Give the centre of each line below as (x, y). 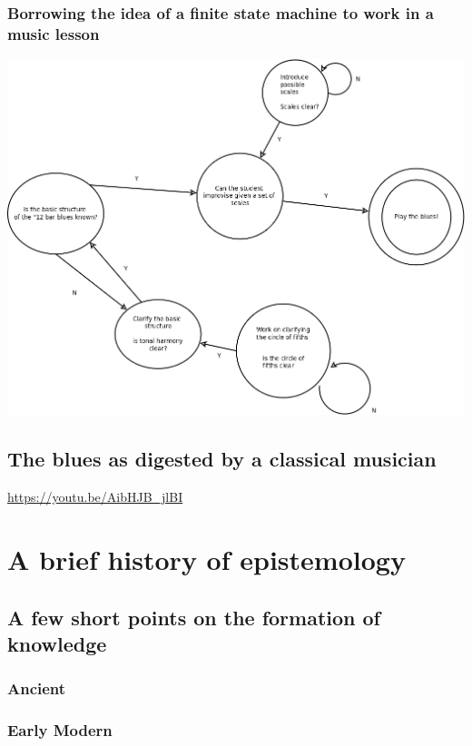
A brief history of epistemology (206, 559)
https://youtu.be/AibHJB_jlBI (95, 497)
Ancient (37, 688)
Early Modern (60, 730)
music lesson (54, 33)
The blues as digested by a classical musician (222, 459)
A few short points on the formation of (194, 617)
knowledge (57, 643)
